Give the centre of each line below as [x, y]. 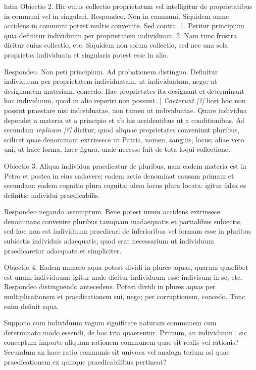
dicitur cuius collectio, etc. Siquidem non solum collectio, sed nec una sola [116, 45]
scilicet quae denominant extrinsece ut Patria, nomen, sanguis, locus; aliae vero [124, 139]
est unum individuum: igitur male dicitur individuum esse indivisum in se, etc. [123, 277]
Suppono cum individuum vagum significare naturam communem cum [110, 323]
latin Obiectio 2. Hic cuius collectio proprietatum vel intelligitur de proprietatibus [128, 6]
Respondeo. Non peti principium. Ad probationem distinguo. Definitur [111, 71]
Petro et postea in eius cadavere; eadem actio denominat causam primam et [119, 175]
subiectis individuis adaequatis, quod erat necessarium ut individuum [109, 241]
